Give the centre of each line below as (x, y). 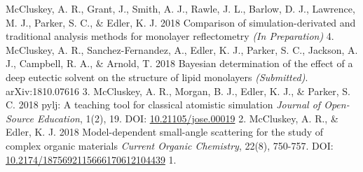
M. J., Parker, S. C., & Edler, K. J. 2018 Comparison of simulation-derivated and (181, 22)
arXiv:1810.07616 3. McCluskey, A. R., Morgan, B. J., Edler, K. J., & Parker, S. (178, 91)
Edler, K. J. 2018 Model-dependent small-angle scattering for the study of (165, 132)
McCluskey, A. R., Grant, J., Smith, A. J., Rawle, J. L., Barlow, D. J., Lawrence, (180, 8)
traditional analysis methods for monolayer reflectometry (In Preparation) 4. (170, 36)
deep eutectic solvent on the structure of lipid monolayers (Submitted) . (157, 77)
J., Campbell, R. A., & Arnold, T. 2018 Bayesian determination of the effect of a (179, 63)
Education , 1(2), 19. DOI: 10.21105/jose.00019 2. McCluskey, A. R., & (187, 118)
